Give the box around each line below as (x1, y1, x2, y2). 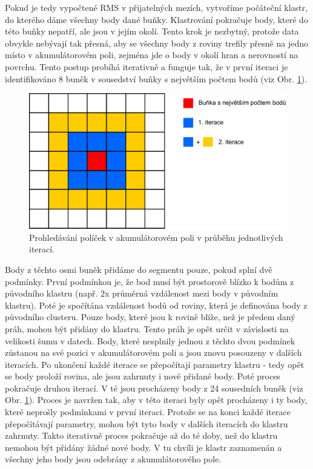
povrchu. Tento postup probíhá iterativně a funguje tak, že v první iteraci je (5, 60, 288, 73)
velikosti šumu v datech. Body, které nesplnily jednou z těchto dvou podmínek (5, 334, 295, 347)
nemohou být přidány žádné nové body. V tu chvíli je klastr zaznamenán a (5, 441, 282, 453)
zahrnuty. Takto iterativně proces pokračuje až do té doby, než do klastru (5, 429, 278, 442)
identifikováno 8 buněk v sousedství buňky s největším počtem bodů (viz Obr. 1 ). (5, 72, 308, 85)
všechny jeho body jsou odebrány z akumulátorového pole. (5, 453, 222, 465)
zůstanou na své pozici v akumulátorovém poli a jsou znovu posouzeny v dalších (5, 346, 302, 359)
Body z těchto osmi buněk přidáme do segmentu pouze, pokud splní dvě (5, 263, 272, 275)
